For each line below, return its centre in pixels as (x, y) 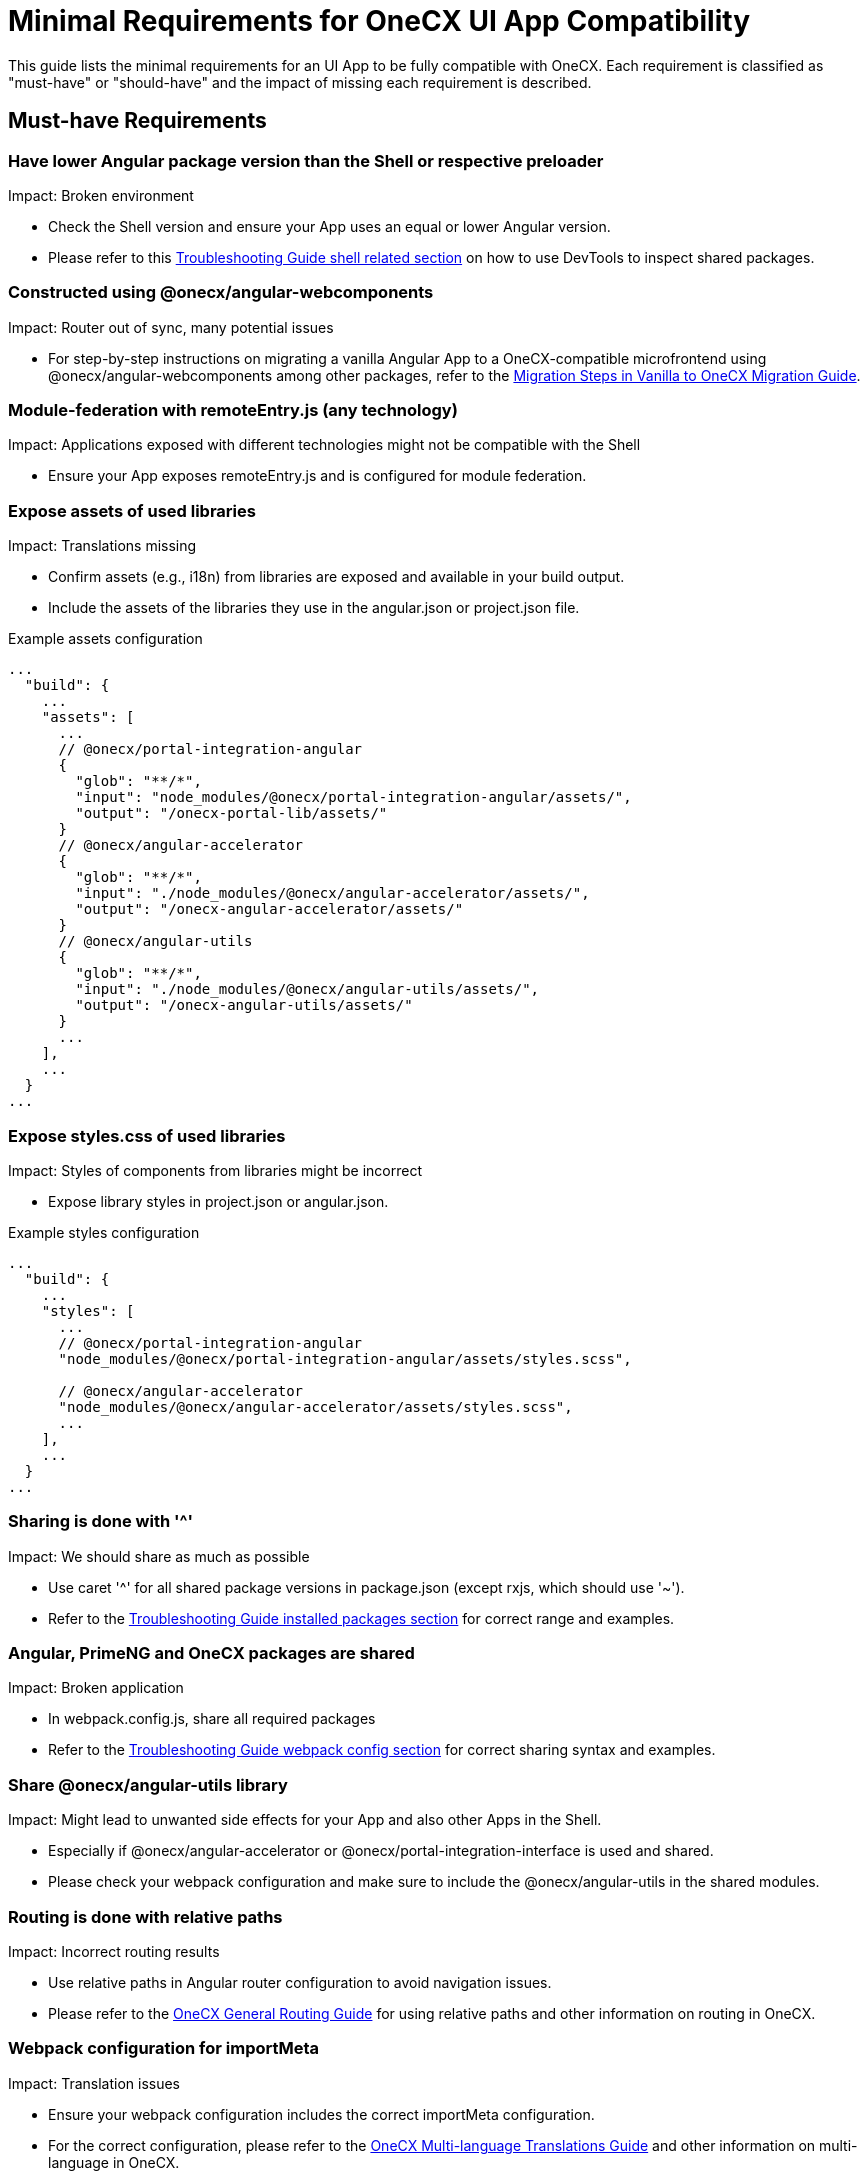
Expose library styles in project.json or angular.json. (218, 1201)
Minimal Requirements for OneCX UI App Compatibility (379, 21)
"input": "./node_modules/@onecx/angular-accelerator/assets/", (332, 893)
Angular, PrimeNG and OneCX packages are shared (211, 1653)
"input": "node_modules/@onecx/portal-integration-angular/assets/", (353, 797)
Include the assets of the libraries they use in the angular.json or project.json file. (314, 608)
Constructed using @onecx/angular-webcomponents (221, 292)
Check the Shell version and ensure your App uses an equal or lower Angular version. (329, 226)
